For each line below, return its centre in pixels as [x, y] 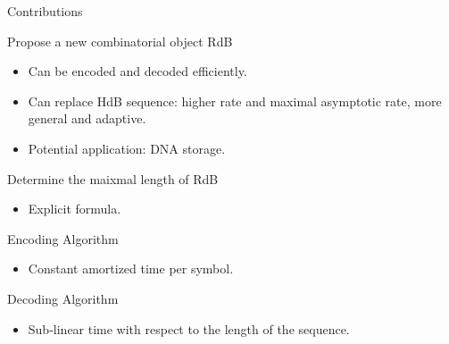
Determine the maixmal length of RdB [113, 178]
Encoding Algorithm [63, 238]
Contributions [45, 11]
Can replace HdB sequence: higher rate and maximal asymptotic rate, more [235, 101]
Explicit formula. [75, 209]
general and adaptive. [87, 118]
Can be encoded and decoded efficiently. [137, 71]
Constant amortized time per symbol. [131, 268]
